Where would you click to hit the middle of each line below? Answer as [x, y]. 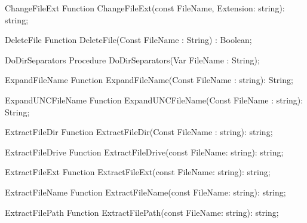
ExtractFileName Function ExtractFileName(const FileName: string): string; [145, 192]
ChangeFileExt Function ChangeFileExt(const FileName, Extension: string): [145, 8]
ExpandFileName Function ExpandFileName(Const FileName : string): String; [149, 80]
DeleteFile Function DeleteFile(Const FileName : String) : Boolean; [128, 40]
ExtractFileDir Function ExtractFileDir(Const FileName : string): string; [139, 132]
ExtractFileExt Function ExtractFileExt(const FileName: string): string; [138, 172]
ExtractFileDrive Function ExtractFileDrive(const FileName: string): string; [144, 152]
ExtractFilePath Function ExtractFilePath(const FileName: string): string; [142, 212]
